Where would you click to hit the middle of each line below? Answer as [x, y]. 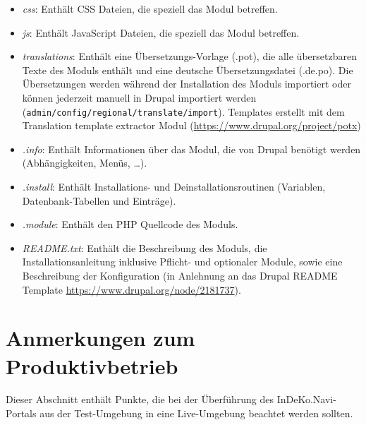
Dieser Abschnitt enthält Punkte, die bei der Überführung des [140, 399]
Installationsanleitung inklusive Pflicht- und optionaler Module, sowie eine [182, 262]
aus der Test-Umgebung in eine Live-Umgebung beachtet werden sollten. [196, 413]
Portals [21, 413]
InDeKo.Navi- [306, 399]
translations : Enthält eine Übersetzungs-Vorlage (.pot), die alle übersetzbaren [189, 56]
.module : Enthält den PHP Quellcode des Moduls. [130, 224]
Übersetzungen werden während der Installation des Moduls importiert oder [187, 84]
